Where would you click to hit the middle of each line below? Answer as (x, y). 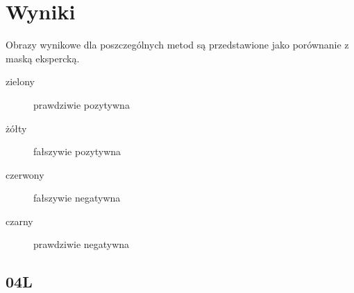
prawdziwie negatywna (82, 244)
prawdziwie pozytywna (82, 104)
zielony (20, 81)
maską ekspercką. (43, 58)
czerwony (25, 174)
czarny (19, 221)
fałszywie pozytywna (77, 151)
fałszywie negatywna (77, 198)
